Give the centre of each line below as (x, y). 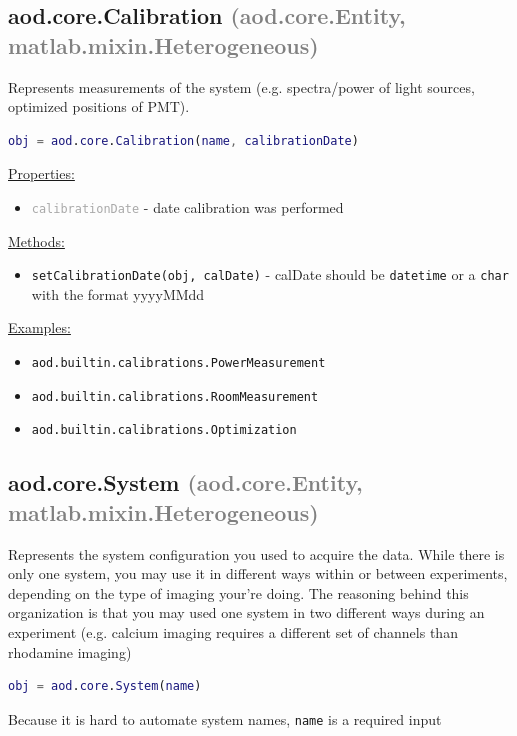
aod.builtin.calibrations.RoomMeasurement (175, 396)
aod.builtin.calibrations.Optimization (164, 430)
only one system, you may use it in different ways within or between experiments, (258, 573)
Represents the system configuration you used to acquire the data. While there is (256, 553)
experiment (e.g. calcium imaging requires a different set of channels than (233, 632)
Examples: (39, 327)
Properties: (41, 173)
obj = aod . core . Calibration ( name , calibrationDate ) (183, 140)
